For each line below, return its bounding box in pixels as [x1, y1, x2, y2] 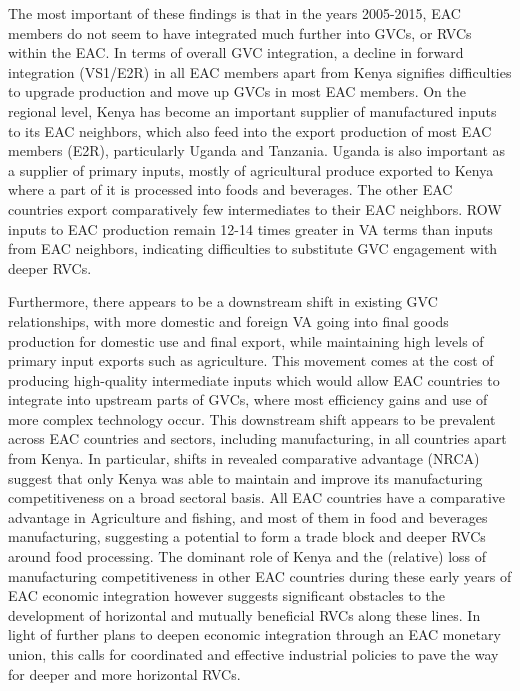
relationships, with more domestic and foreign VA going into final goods [8, 310, 449, 331]
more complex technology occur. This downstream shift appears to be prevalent [8, 408, 496, 429]
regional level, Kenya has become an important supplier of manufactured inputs [8, 100, 497, 121]
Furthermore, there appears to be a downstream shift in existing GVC [8, 291, 438, 312]
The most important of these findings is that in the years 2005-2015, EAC [8, 3, 461, 23]
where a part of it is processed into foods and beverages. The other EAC [8, 179, 453, 200]
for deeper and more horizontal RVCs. [8, 663, 241, 684]
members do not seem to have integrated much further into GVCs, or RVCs [8, 22, 472, 43]
